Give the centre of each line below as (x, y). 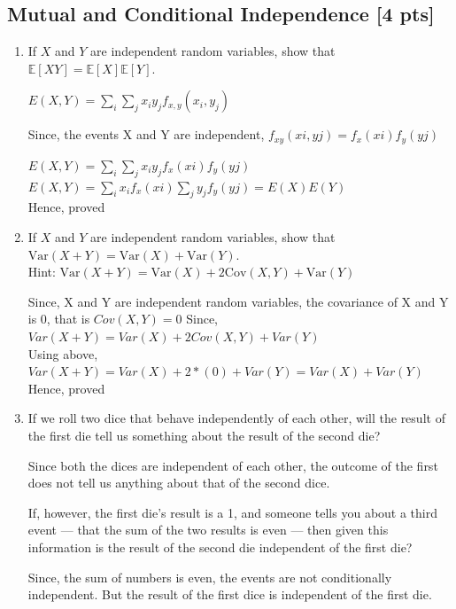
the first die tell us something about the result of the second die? (204, 435)
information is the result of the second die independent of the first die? (220, 547)
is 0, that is (59, 319)
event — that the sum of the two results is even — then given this (208, 530)
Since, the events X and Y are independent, (146, 134)
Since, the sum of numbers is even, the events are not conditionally (210, 577)
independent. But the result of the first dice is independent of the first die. (230, 594)
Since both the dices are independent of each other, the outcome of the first (233, 465)
